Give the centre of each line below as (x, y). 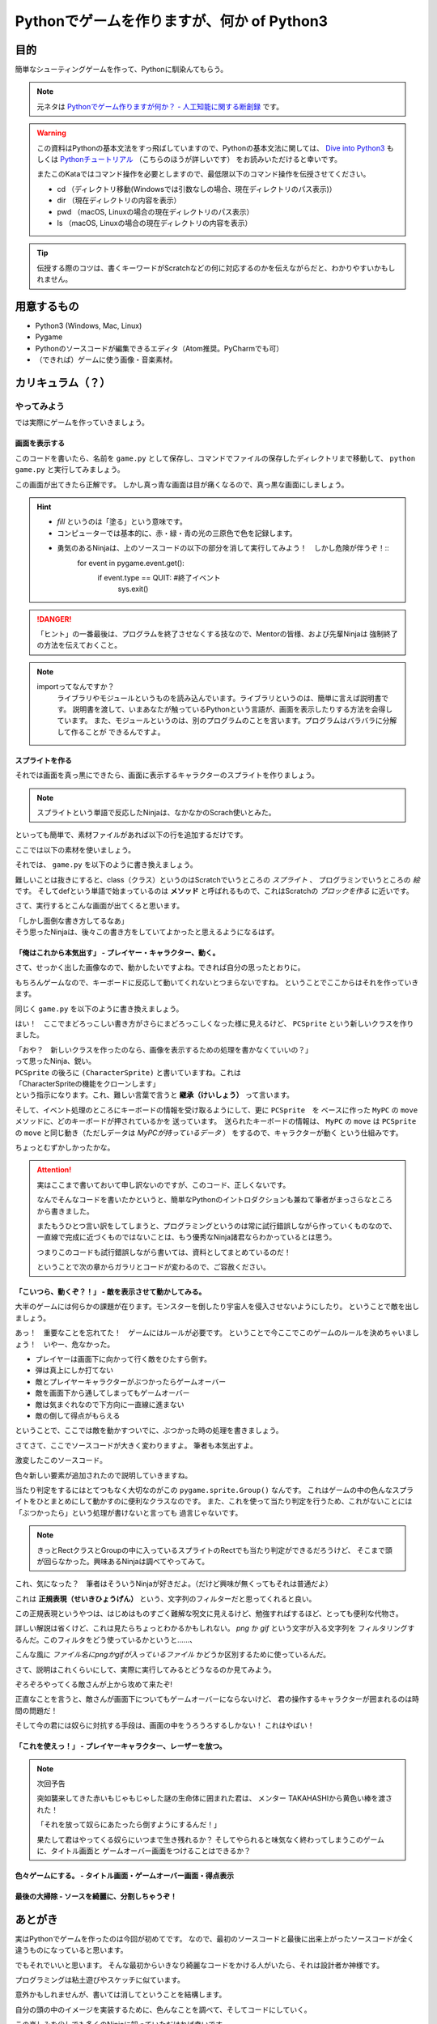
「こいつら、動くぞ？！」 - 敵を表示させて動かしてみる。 (110, 1292)
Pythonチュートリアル (96, 159)
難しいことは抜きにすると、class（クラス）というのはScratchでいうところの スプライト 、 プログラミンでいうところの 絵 (217, 879)
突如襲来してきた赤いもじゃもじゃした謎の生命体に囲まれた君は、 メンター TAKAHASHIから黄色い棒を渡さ (214, 1798)
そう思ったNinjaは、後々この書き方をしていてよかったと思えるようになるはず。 (147, 932)
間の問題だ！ (36, 1710)
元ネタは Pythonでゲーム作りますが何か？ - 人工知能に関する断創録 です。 (160, 106)
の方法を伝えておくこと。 (79, 645)
